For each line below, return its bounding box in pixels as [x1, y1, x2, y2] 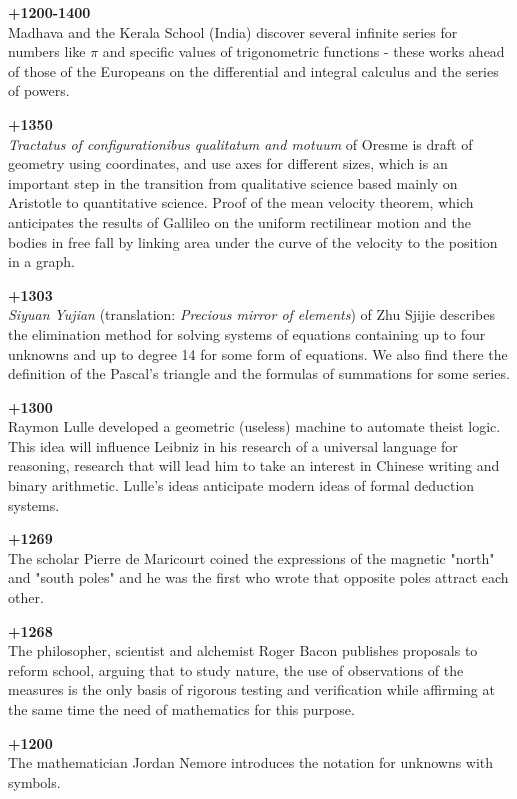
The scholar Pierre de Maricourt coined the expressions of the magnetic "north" [8, 547, 495, 568]
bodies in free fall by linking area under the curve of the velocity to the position [8, 231, 498, 252]
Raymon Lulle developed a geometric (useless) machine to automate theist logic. [8, 416, 501, 437]
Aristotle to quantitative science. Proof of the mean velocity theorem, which [8, 192, 474, 213]
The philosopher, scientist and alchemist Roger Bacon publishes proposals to [8, 640, 478, 661]
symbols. [8, 771, 61, 792]
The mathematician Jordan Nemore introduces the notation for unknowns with [8, 752, 494, 773]
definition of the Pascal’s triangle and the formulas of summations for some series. [8, 363, 510, 384]
